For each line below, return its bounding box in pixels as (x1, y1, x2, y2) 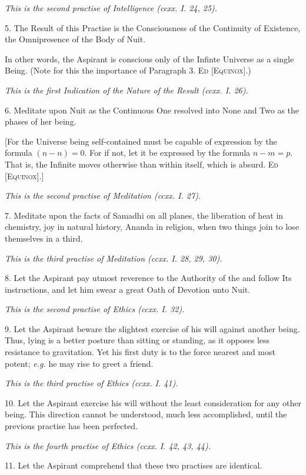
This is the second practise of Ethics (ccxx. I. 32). (5, 303, 185, 315)
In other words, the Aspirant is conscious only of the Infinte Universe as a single (5, 52, 294, 65)
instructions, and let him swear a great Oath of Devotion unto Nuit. (5, 283, 251, 295)
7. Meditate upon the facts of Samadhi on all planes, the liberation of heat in (5, 209, 284, 221)
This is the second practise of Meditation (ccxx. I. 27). (5, 189, 201, 202)
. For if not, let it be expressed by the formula (84, 146, 251, 159)
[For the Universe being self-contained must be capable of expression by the (5, 135, 277, 147)
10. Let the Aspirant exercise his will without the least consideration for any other (5, 396, 301, 409)
